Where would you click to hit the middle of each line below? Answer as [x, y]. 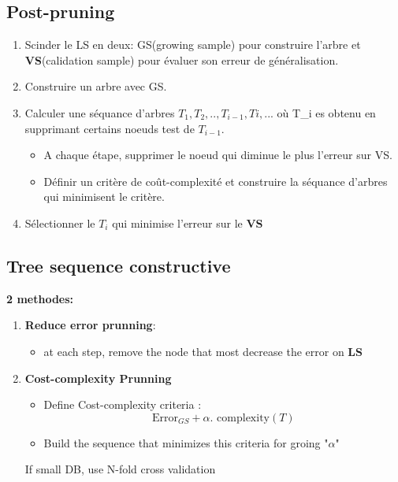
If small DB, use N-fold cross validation [120, 469]
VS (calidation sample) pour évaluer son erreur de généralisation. [182, 59]
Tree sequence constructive [119, 265]
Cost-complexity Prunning [98, 378]
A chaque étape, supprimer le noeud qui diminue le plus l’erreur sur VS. [218, 155]
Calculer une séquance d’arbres [100, 112]
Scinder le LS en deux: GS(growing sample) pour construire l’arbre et [193, 44]
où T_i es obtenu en [326, 112]
